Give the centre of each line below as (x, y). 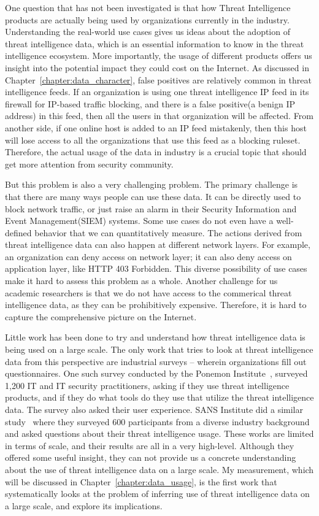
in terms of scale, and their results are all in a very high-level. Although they (150, 445)
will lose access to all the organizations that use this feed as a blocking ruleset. (153, 140)
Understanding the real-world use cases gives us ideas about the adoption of (148, 32)
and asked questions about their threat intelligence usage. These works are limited (159, 433)
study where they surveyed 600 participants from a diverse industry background (157, 421)
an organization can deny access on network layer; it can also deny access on (148, 256)
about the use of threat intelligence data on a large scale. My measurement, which (159, 469)
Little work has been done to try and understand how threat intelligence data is (155, 337)
